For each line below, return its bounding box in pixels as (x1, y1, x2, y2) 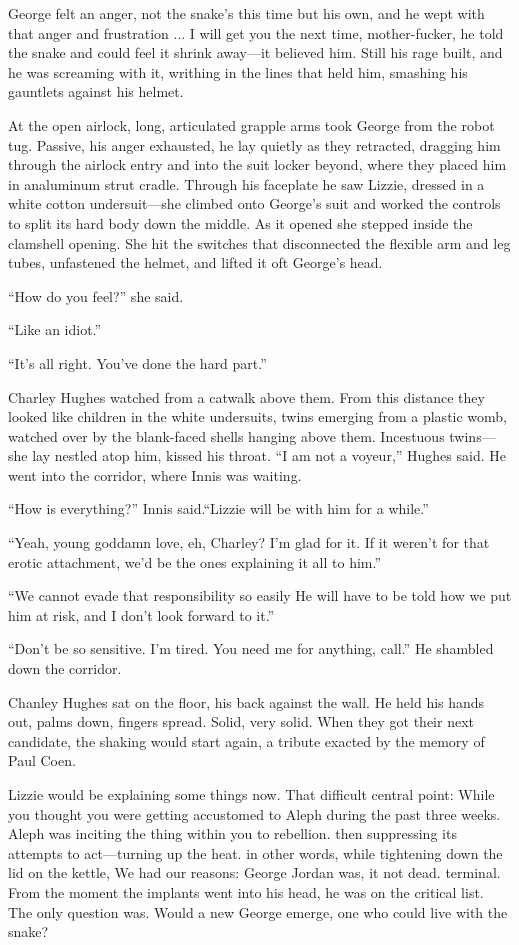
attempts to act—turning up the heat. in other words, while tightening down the (8, 842, 503, 863)
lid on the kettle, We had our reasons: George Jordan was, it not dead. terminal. (8, 862, 501, 883)
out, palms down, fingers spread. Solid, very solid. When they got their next (8, 711, 475, 732)
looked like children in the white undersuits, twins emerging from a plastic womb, (8, 406, 508, 427)
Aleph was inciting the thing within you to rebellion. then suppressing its (8, 823, 457, 844)
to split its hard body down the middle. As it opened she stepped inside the (8, 212, 473, 233)
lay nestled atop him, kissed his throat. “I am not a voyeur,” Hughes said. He (32, 445, 506, 466)
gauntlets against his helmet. (8, 81, 184, 102)
